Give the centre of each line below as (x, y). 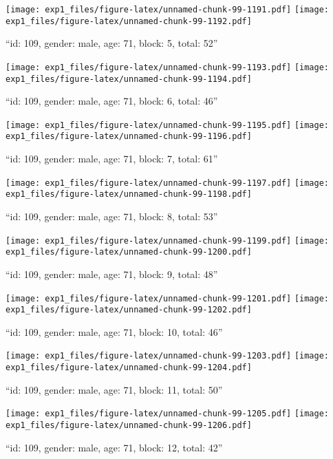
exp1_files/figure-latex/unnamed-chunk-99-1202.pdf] (129, 310)
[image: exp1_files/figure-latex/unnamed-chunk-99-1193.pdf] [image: (168, 67)
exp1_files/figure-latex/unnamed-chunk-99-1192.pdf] (129, 21)
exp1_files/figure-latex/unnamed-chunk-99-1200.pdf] (129, 252)
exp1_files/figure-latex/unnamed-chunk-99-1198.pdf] (129, 194)
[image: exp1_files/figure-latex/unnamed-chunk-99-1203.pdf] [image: (168, 356)
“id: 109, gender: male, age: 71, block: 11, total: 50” (114, 389)
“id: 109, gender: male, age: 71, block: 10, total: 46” (114, 331)
